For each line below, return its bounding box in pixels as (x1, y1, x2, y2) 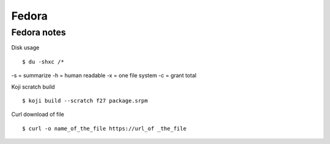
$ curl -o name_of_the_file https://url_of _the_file (22, 125, 186, 132)
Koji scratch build (11, 83, 55, 90)
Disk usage (11, 44, 40, 51)
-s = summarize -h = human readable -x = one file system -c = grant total (11, 72, 197, 79)
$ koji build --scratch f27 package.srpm (22, 97, 148, 104)
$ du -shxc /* (22, 58, 64, 65)
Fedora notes (11, 27, 67, 38)
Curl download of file (11, 110, 64, 118)
